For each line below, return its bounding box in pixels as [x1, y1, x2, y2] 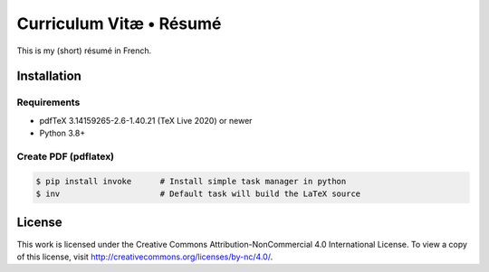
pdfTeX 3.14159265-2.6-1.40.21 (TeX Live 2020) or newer [39, 115, 253, 126]
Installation [16, 69, 81, 84]
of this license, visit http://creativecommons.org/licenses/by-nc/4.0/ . [16, 251, 273, 262]
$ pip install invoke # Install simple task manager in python [35, 176, 347, 186]
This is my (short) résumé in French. [16, 45, 152, 56]
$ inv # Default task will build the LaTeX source [35, 189, 361, 199]
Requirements [16, 96, 81, 108]
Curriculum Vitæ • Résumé [16, 14, 222, 33]
